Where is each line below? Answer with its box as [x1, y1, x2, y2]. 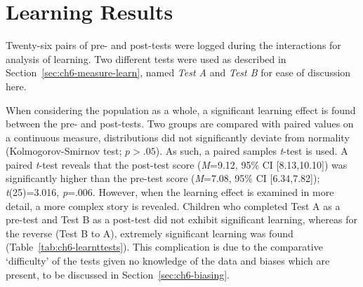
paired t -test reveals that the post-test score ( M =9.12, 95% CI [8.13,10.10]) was [6, 157, 348, 171]
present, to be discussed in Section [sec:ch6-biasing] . [6, 267, 230, 281]
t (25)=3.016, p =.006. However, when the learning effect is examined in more [6, 185, 334, 199]
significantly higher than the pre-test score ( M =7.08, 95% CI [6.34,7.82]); [6, 171, 320, 185]
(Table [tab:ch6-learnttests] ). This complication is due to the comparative [6, 239, 323, 254]
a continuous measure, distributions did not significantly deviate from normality [6, 129, 350, 144]
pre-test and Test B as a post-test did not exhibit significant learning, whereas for [6, 212, 357, 227]
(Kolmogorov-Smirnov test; [6, 143, 122, 158]
